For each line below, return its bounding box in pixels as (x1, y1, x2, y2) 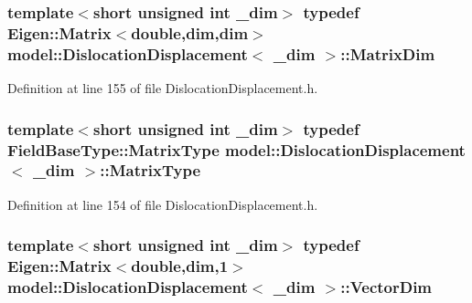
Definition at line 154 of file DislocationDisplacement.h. (7, 194, 318, 214)
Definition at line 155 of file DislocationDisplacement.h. (7, 78, 318, 98)
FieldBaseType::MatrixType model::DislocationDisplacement (7, 138, 466, 161)
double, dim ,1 (131, 255, 229, 277)
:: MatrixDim (340, 42, 435, 65)
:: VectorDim (340, 276, 433, 298)
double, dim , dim (131, 21, 249, 44)
